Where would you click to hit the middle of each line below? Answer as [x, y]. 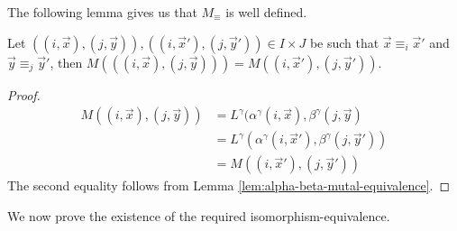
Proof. [24, 94]
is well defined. [266, 12]
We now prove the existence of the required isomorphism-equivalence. [199, 215]
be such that [344, 42]
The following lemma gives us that [102, 12]
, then [66, 62]
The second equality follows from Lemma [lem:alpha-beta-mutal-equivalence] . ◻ [229, 185]
